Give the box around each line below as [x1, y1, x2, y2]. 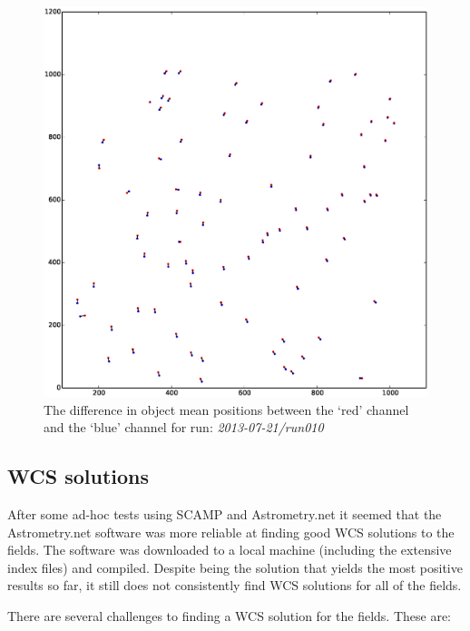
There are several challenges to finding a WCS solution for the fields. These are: [7, 606, 451, 625]
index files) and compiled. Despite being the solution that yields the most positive [7, 557, 463, 577]
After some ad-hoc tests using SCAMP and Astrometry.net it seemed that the [7, 505, 442, 524]
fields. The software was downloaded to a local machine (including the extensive [7, 540, 452, 559]
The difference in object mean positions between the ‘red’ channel [44, 399, 409, 419]
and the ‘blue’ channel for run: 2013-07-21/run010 [44, 418, 324, 437]
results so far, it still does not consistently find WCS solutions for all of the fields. [7, 576, 462, 595]
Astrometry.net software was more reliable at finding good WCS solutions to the [7, 522, 455, 541]
